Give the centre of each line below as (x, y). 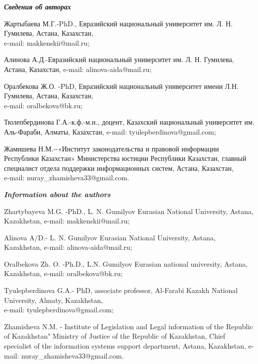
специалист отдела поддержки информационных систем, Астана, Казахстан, (119, 168)
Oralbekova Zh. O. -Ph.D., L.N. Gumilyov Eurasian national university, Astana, (126, 263)
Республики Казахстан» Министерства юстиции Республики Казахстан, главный (125, 158)
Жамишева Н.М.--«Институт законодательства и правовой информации (112, 148)
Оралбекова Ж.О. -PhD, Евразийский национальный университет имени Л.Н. (121, 86)
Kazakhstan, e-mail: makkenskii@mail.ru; (67, 221)
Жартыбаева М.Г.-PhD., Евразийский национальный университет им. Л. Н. (119, 23)
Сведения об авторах (38, 6)
